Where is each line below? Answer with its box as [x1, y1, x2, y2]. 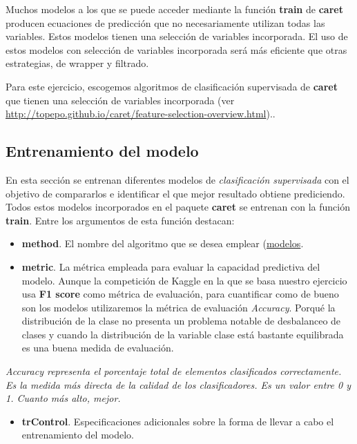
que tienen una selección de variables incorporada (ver [6, 93, 235, 107]
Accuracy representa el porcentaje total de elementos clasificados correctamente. [6, 364, 342, 378]
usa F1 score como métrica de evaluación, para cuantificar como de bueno [21, 287, 339, 301]
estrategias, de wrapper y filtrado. [6, 56, 149, 70]
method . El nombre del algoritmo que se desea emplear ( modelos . [21, 236, 304, 251]
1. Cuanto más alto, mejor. [6, 391, 121, 405]
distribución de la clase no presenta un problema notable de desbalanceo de [21, 313, 341, 328]
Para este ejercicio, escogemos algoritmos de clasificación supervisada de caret [6, 79, 338, 93]
